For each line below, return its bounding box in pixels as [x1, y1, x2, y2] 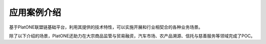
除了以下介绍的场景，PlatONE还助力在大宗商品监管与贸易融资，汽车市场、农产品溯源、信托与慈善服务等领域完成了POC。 [9, 33, 256, 39]
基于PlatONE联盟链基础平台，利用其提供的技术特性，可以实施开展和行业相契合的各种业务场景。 [9, 24, 203, 30]
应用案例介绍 [9, 7, 62, 18]
